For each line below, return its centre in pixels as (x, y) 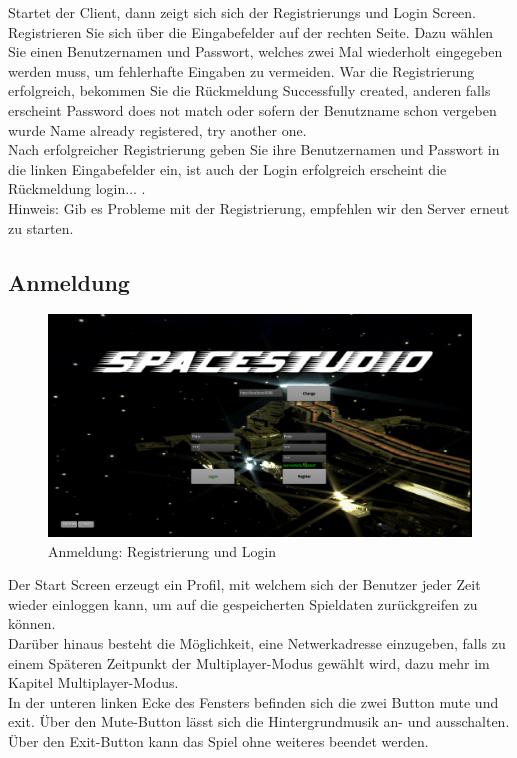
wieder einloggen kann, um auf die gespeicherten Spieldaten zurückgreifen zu (243, 603)
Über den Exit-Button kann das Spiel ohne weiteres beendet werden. (218, 741)
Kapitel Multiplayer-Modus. (93, 682)
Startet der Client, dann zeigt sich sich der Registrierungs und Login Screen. (242, 12)
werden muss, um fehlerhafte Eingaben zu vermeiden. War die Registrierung (241, 70)
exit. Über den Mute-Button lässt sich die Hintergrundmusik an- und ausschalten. (259, 721)
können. (32, 623)
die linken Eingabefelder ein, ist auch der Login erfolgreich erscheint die (227, 168)
